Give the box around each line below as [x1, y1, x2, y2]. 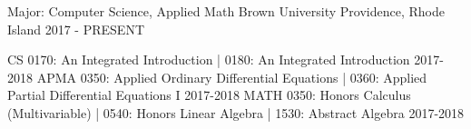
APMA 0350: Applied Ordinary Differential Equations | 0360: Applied [36, 67, 427, 86]
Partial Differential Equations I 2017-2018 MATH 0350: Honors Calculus [7, 85, 411, 104]
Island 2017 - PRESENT [7, 19, 144, 38]
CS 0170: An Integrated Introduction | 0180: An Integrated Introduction [7, 50, 410, 69]
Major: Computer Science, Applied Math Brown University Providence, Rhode [7, 2, 445, 20]
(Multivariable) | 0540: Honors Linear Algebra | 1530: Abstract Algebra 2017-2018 [7, 103, 465, 122]
